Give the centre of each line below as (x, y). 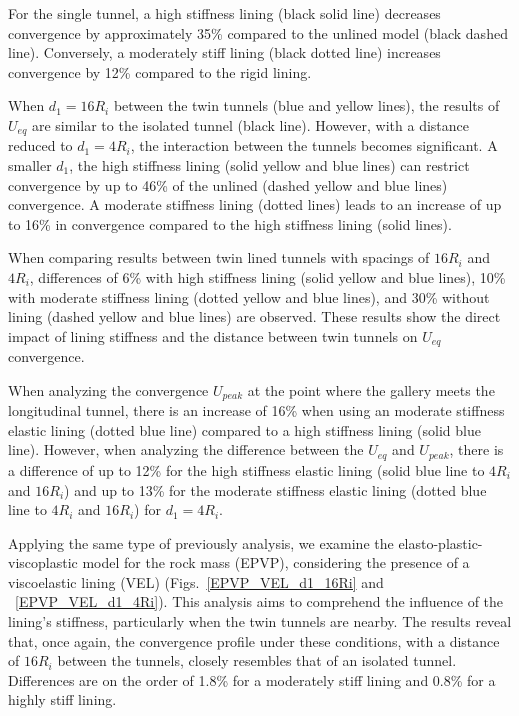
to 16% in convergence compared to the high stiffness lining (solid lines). (230, 223)
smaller (30, 165)
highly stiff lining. (62, 699)
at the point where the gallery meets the (371, 389)
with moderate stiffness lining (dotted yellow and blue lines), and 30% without (249, 296)
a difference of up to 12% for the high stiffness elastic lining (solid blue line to (246, 469)
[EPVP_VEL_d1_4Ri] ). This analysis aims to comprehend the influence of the (259, 601)
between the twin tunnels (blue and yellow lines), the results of (306, 105)
